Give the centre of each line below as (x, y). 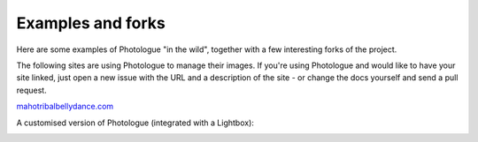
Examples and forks (91, 23)
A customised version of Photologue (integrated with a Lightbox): (135, 123)
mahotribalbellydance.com (65, 107)
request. (32, 90)
